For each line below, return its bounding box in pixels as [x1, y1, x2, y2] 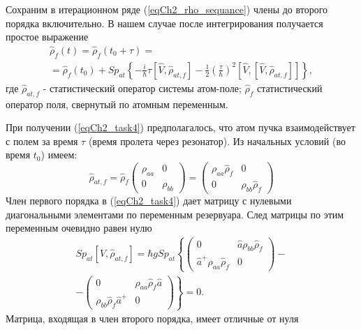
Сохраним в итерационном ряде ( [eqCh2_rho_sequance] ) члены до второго [6, 2, 328, 16]
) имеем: [40, 147, 78, 162]
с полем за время [6, 133, 78, 148]
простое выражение [6, 29, 89, 44]
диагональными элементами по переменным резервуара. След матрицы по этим [6, 207, 344, 221]
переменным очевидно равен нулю [6, 220, 152, 235]
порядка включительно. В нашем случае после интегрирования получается [6, 15, 323, 30]
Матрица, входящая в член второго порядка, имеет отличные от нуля [6, 311, 299, 326]
